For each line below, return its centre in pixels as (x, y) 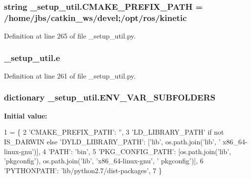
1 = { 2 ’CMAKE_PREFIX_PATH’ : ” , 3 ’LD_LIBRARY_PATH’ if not (114, 132)
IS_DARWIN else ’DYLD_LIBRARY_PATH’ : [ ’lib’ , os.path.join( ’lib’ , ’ (112, 141)
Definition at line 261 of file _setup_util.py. (70, 75)
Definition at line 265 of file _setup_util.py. (70, 36)
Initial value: (26, 115)
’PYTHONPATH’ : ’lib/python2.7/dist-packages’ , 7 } (83, 170)
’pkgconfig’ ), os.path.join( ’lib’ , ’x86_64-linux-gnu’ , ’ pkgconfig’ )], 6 (104, 161)
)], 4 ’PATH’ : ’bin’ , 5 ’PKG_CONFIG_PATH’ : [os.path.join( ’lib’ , (133, 151)
